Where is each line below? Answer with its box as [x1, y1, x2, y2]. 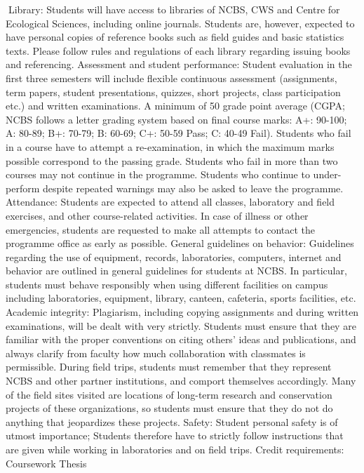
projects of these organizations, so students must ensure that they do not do [6, 401, 333, 415]
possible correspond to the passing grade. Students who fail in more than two [6, 153, 338, 168]
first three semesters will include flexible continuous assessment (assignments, [6, 70, 337, 85]
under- [313, 167, 342, 182]
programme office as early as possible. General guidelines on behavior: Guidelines [6, 236, 354, 251]
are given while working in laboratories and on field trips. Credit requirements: [6, 442, 344, 456]
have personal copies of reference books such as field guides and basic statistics [6, 29, 344, 44]
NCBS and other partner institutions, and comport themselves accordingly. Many [6, 373, 356, 388]
